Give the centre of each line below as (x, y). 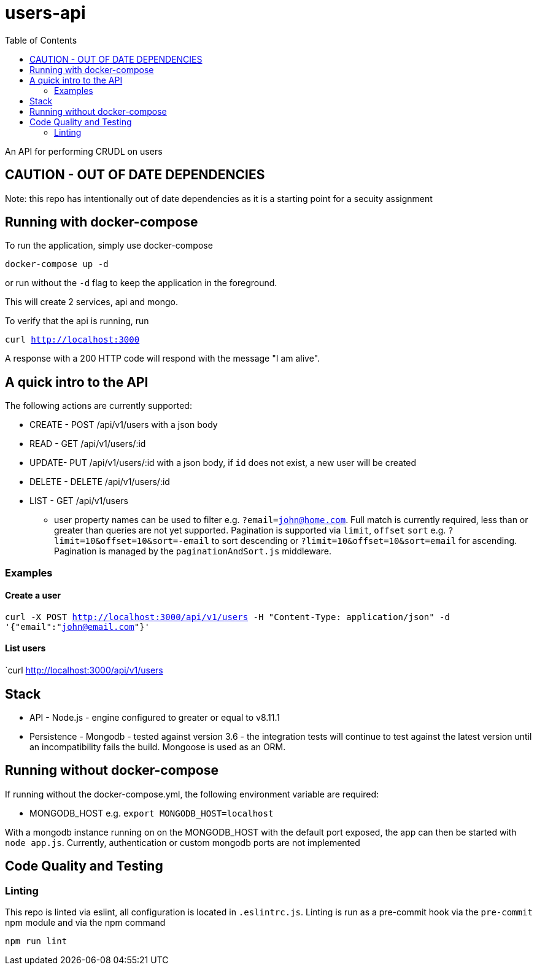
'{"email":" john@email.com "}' (78, 627)
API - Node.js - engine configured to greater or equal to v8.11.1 (155, 717)
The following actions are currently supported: (99, 406)
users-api (45, 13)
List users (25, 648)
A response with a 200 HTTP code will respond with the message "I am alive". (163, 359)
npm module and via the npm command (85, 922)
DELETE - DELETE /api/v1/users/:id (100, 482)
